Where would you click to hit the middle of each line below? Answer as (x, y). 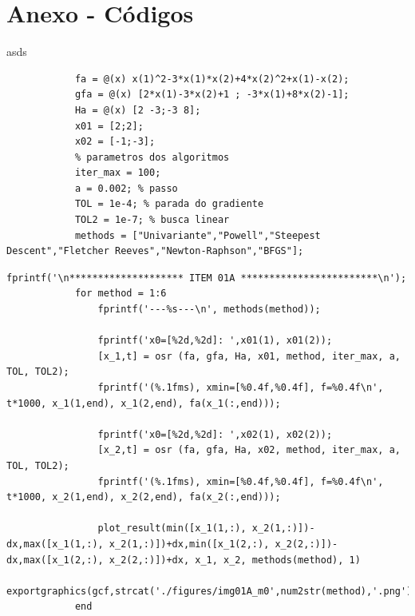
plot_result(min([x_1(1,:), (172, 529)
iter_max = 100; (118, 173)
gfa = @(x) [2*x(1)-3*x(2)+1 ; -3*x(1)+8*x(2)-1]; (212, 95)
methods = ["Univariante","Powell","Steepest (198, 235)
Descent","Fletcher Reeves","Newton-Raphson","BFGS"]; (155, 251)
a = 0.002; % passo (126, 188)
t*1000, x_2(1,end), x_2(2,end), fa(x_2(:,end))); (144, 497)
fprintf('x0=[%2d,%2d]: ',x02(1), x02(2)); (215, 434)
